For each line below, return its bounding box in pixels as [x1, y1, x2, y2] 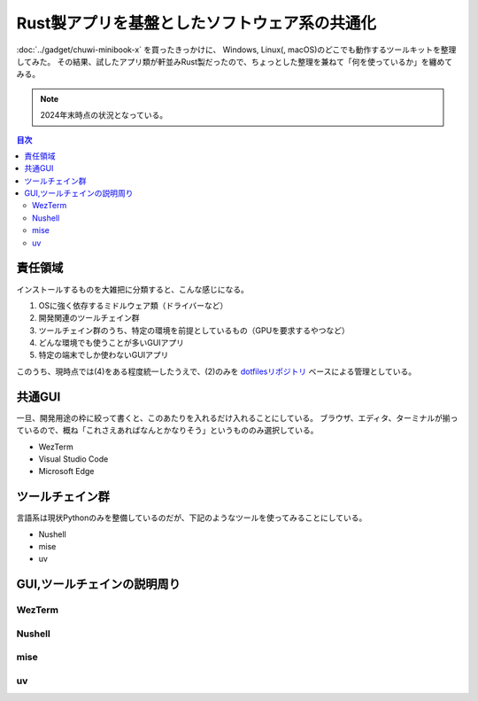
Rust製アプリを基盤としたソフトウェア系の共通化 [16, 13, 376, 33]
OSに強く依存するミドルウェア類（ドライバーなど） [38, 300, 228, 310]
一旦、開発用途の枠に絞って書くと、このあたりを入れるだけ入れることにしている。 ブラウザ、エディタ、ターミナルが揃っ [16, 412, 459, 423]
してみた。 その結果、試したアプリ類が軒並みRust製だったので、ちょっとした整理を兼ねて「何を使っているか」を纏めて [16, 56, 453, 66]
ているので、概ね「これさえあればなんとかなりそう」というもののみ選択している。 [16, 425, 319, 436]
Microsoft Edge [38, 466, 95, 477]
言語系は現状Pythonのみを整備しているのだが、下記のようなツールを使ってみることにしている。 [16, 512, 367, 523]
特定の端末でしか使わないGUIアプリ [38, 350, 169, 361]
